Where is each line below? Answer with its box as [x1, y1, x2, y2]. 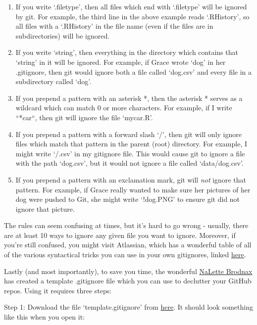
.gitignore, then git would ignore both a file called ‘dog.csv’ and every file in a [15, 66, 252, 77]
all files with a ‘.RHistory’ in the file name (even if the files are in [15, 21, 213, 31]
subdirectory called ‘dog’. [15, 76, 92, 87]
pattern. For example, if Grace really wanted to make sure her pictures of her [15, 184, 251, 194]
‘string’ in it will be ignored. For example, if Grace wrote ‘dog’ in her [15, 56, 226, 67]
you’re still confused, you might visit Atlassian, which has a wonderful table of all [4, 239, 252, 250]
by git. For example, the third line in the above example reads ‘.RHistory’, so [15, 11, 250, 21]
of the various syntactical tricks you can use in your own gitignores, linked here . [4, 249, 246, 260]
